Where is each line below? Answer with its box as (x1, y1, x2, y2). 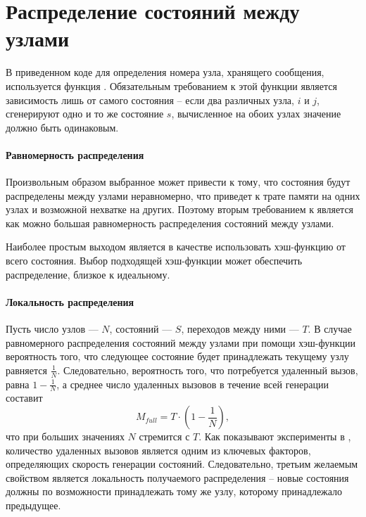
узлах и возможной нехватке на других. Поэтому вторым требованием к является (6, 202, 354, 217)
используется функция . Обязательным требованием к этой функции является (6, 78, 337, 93)
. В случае (308, 321, 352, 336)
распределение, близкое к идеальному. (6, 267, 170, 281)
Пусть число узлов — (6, 321, 99, 336)
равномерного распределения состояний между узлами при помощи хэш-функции (6, 335, 355, 350)
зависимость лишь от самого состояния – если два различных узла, (6, 92, 294, 107)
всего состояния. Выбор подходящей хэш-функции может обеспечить (6, 253, 303, 268)
